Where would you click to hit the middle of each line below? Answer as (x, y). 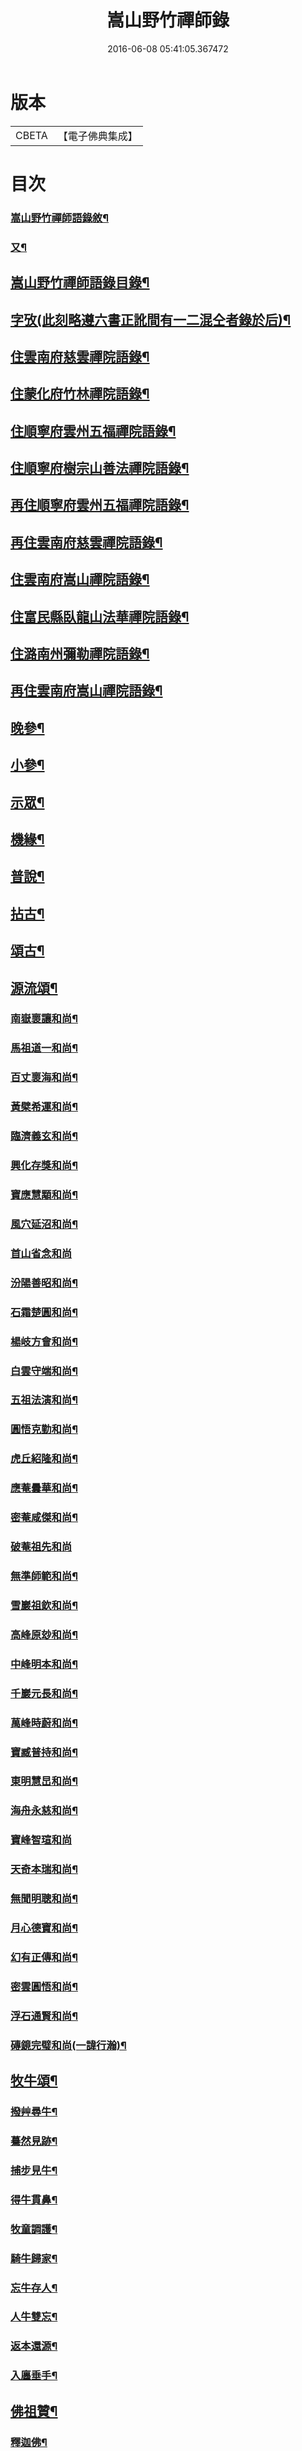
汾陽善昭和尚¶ (44, 1283)
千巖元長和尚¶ (44, 1693)
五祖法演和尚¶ (44, 1400)
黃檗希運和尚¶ (44, 1107)
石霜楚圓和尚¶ (44, 1312)
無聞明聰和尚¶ (44, 1899)
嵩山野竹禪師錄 (168, 20)
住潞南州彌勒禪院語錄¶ (80, 654)
